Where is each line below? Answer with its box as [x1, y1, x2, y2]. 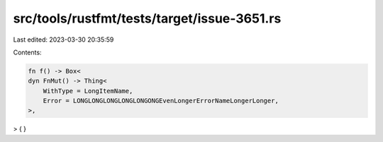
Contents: [13, 48, 42, 57]
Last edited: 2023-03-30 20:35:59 [13, 35, 114, 44]
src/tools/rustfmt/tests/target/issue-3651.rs [13, 11, 282, 26]
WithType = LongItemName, [43, 87, 133, 95]
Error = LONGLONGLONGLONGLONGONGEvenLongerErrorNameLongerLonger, [43, 97, 279, 105]
